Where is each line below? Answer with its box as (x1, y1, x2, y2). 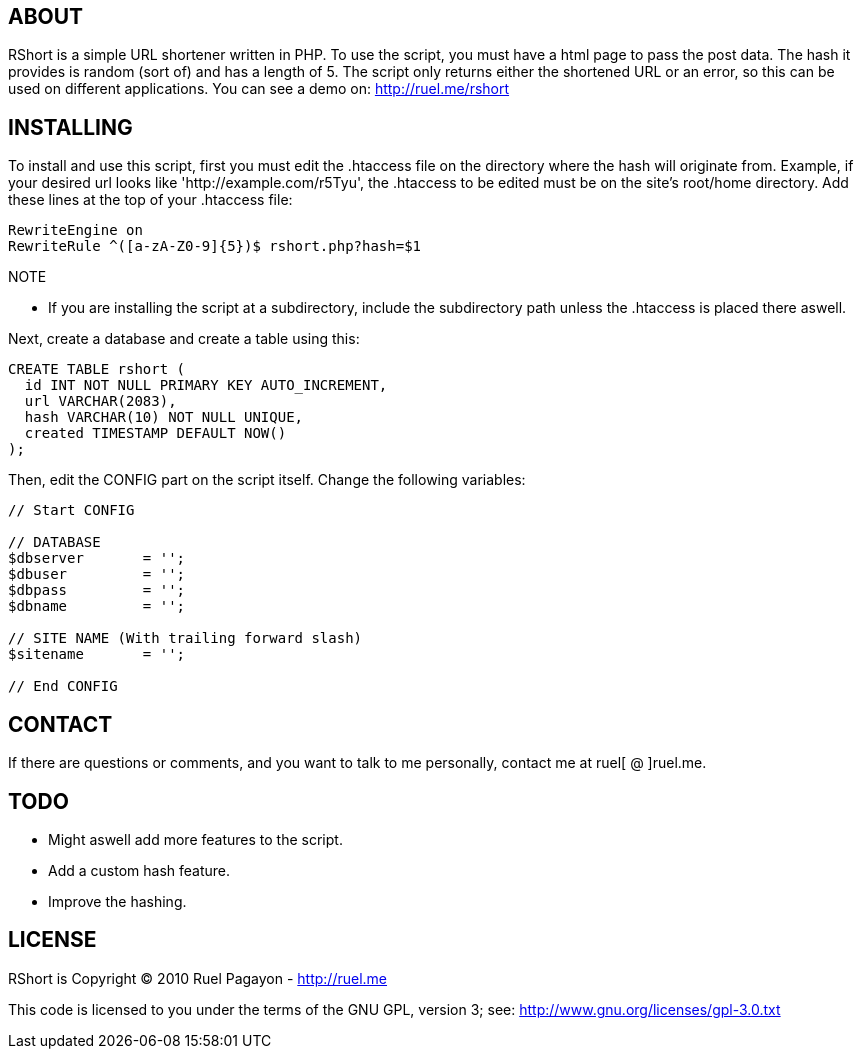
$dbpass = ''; (8, 582, 186, 599)
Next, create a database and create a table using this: (8, 330, 360, 348)
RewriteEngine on (8, 222, 143, 239)
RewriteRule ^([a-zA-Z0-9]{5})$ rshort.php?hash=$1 (8, 238, 422, 255)
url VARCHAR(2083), (24, 393, 177, 410)
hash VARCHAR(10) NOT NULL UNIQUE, (24, 409, 304, 426)
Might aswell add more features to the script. (48, 830, 343, 848)
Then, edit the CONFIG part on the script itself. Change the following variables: (8, 471, 526, 489)
